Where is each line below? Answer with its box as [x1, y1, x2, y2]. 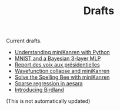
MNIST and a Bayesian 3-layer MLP [14, 55, 101, 62]
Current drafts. [6, 37, 42, 45]
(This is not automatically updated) [6, 98, 91, 105]
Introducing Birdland [14, 86, 65, 94]
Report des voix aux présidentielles [14, 61, 100, 68]
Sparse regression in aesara [14, 80, 83, 87]
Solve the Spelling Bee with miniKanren [14, 74, 110, 81]
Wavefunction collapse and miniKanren [14, 68, 110, 75]
